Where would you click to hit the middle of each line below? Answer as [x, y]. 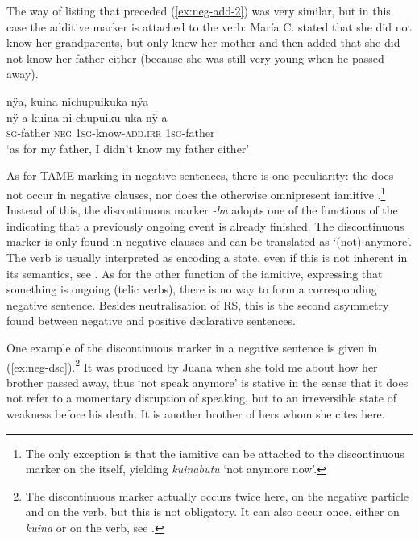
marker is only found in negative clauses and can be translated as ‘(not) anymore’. [209, 241]
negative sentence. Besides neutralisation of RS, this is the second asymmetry [198, 304]
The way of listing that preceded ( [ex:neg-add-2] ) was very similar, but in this [199, 10]
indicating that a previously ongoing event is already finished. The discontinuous [205, 225]
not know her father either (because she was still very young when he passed [195, 58]
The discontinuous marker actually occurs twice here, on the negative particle [217, 495]
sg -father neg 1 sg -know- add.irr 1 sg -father [111, 133]
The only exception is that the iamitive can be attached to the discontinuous [215, 453]
